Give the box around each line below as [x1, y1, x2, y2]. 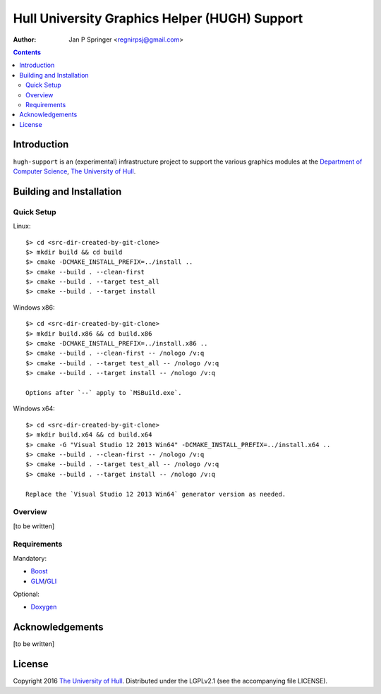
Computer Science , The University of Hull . [13, 166, 136, 176]
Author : [13, 35, 37, 44]
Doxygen [30, 603, 57, 611]
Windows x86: [13, 303, 55, 312]
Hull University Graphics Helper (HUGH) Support [13, 11, 303, 26]
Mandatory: [13, 554, 47, 562]
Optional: [13, 590, 40, 598]
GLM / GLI [30, 577, 57, 585]
